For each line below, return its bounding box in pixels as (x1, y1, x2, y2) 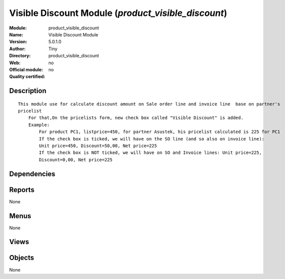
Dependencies (9, 169, 56, 178)
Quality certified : (9, 74, 46, 80)
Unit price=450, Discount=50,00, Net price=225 (39, 143, 157, 149)
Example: (28, 122, 50, 128)
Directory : (9, 53, 31, 59)
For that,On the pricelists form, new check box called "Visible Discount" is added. (28, 115, 244, 121)
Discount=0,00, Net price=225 (39, 157, 113, 162)
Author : (9, 45, 26, 52)
